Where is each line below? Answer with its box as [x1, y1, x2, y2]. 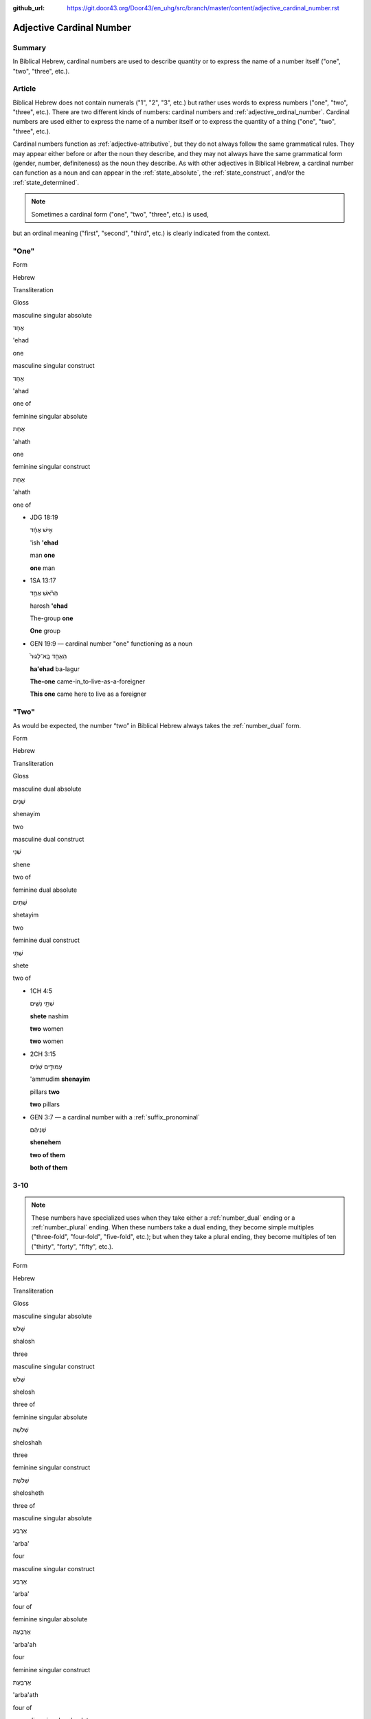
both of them [30, 1163, 68, 1172]
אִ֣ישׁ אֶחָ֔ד [30, 526, 53, 534]
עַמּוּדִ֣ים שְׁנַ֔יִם [30, 1062, 63, 1071]
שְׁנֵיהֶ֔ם [30, 1126, 47, 1134]
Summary [12, 43, 47, 52]
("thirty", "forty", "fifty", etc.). [31, 1242, 113, 1251]
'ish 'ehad [30, 538, 58, 547]
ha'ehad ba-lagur [30, 664, 80, 673]
